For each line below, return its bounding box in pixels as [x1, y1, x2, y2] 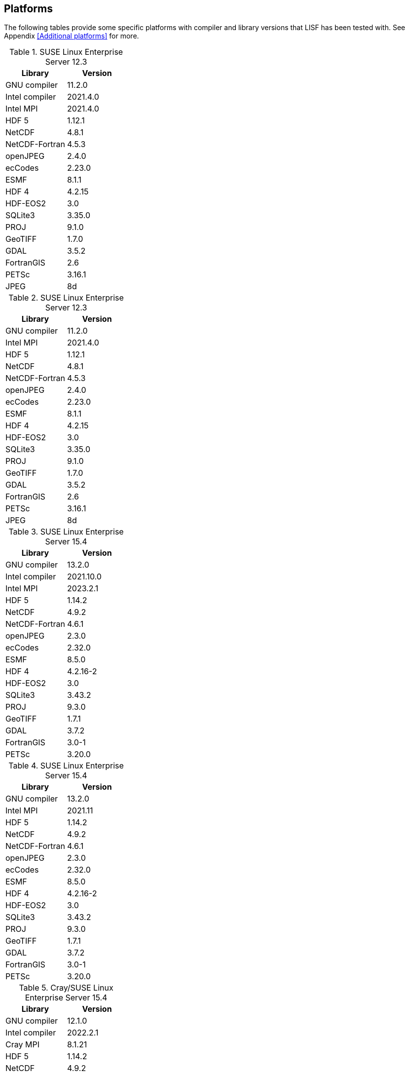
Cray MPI [5, 1039, 39, 1050]
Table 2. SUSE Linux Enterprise [8, 293, 124, 303]
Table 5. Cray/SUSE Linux [19, 983, 113, 993]
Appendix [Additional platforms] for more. [4, 32, 139, 40]
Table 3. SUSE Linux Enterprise [8, 527, 124, 537]
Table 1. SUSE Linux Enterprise [9, 47, 123, 57]
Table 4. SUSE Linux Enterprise [8, 761, 124, 771]
